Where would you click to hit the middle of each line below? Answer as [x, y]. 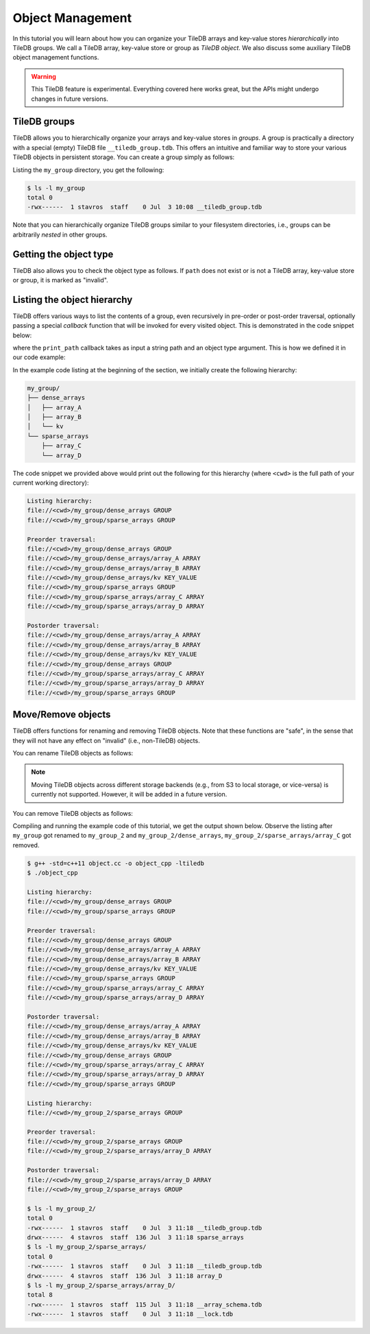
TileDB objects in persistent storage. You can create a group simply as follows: [124, 157]
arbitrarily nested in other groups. [60, 234]
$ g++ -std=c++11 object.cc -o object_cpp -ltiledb [116, 863]
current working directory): [51, 483]
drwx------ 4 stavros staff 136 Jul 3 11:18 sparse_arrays [136, 1237]
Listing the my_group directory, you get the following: [88, 170]
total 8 [40, 1295]
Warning [44, 76]
